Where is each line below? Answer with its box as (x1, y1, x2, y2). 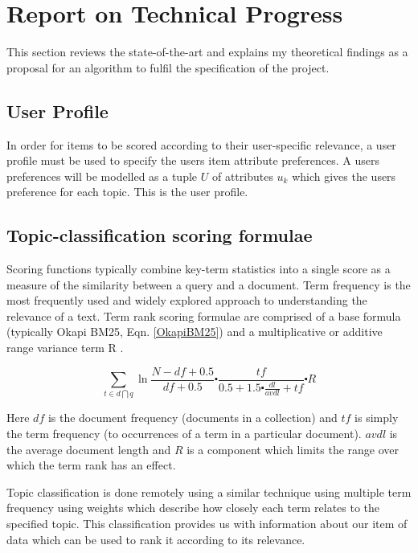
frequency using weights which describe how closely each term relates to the (6, 499, 380, 516)
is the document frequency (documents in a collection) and (47, 409, 338, 426)
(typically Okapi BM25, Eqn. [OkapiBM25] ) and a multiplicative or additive (6, 323, 383, 340)
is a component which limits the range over (186, 440, 400, 457)
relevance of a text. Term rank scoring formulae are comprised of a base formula (6, 307, 401, 324)
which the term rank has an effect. (6, 457, 176, 473)
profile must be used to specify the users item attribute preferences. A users (6, 152, 379, 169)
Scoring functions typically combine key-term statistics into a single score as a (6, 260, 391, 277)
